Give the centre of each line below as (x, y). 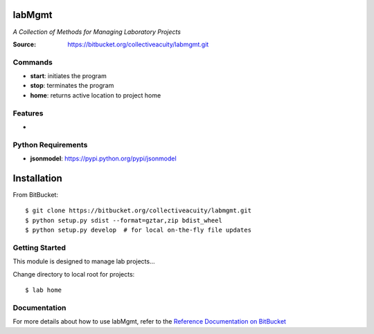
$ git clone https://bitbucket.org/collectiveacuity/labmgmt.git (139, 211)
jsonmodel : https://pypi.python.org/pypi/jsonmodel (103, 158)
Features (28, 113)
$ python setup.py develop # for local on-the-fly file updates (139, 230)
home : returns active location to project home (96, 95)
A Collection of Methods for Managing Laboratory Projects (97, 32)
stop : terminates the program (72, 86)
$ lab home (44, 290)
